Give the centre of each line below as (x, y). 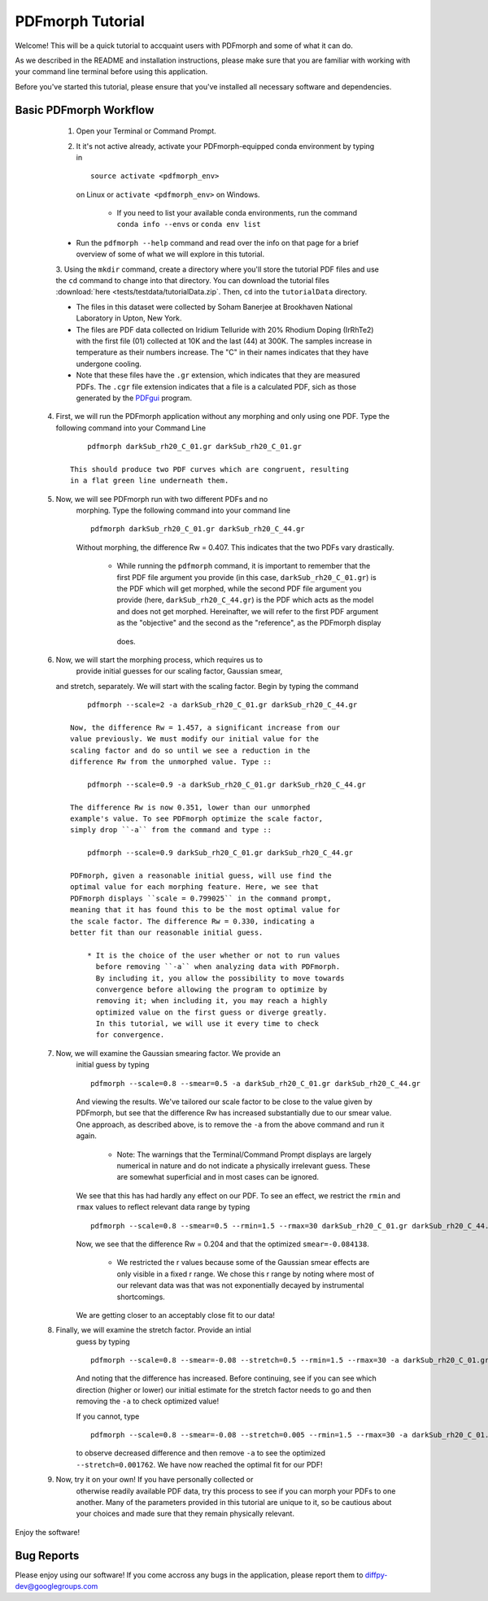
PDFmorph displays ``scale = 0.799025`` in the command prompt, (201, 898)
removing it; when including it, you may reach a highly (211, 1001)
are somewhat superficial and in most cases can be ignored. (218, 1177)
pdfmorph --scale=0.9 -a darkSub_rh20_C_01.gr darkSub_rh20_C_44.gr (226, 784)
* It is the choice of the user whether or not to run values (213, 955)
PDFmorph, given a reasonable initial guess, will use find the (201, 876)
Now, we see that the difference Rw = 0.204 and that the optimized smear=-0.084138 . (222, 1244)
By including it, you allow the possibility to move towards (220, 978)
